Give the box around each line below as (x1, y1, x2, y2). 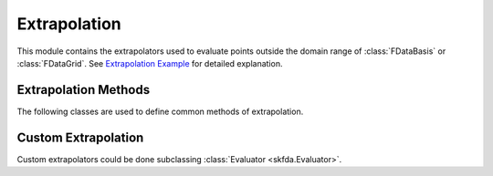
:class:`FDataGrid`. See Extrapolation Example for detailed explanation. (16, 57, 283, 68)
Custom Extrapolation (16, 129, 144, 145)
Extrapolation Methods (16, 82, 151, 98)
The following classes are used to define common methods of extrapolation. (16, 106, 304, 117)
